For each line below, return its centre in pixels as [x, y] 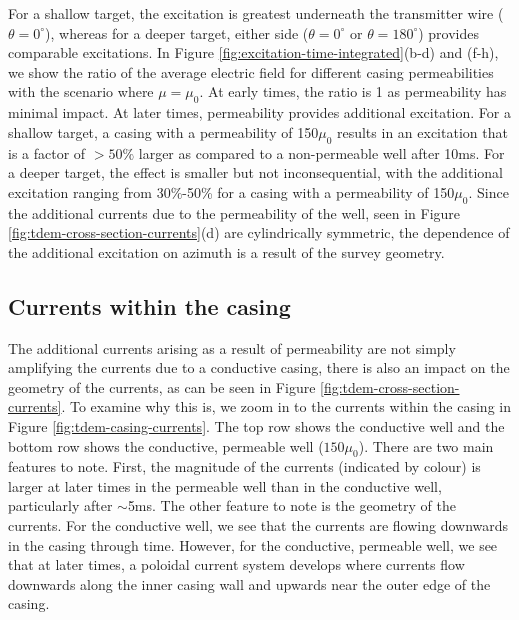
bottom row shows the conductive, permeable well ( [166, 445]
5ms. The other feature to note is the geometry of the [291, 505]
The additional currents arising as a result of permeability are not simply [232, 347]
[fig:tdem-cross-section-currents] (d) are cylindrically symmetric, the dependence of [259, 232]
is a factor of [47, 152]
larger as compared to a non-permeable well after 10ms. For [321, 152]
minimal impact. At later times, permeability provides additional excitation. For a [259, 112]
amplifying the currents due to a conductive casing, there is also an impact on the [259, 367]
